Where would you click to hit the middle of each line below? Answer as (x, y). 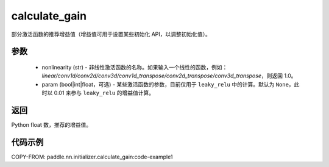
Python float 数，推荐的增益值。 (51, 125)
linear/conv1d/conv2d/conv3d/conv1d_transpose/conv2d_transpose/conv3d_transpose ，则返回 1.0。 (169, 76)
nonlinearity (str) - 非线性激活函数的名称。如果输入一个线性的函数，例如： (135, 67)
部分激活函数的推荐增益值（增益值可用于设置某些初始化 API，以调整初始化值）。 (111, 34)
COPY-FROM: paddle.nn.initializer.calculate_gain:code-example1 (92, 157)
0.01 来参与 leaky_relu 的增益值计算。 (104, 93)
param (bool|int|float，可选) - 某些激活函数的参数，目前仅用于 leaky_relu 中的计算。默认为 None (165, 84)
